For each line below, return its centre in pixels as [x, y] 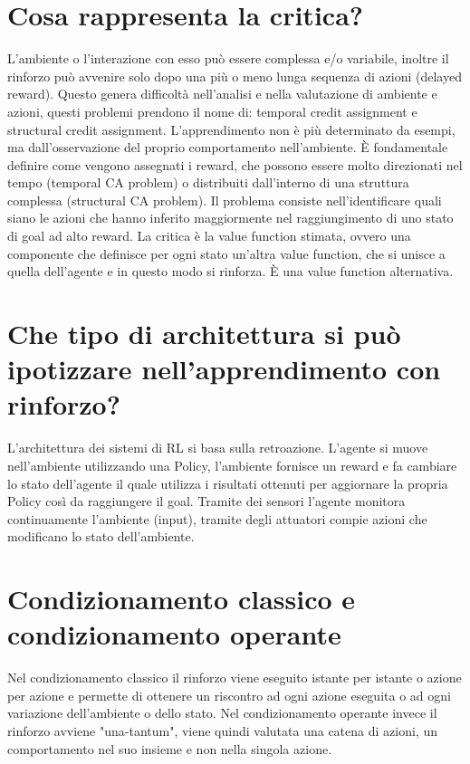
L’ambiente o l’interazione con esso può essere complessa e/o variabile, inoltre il [228, 58]
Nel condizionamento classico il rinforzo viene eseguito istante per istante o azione [235, 678]
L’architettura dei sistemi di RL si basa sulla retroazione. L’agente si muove [218, 448]
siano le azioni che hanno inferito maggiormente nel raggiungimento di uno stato [230, 218]
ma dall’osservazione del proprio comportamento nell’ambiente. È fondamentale [228, 147]
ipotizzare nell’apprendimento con [224, 369]
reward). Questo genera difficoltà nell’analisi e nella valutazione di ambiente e [222, 94]
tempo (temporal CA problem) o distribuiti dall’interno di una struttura [208, 182]
